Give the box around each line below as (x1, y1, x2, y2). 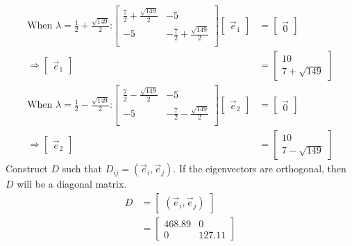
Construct (6, 161, 48, 176)
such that (62, 161, 102, 176)
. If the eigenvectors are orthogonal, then (173, 161, 346, 176)
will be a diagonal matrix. (17, 177, 127, 191)
